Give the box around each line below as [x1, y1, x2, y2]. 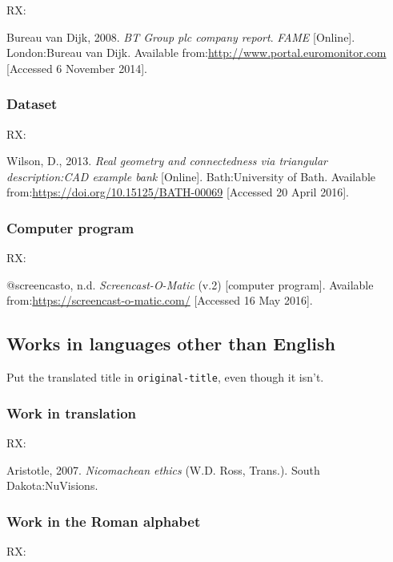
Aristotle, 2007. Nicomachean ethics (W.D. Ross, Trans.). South [6, 461, 320, 478]
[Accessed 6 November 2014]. [6, 59, 147, 76]
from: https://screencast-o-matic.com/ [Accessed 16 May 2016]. [6, 292, 313, 309]
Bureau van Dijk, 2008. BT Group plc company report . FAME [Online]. [6, 28, 355, 45]
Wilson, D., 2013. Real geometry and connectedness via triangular [6, 152, 327, 169]
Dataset [6, 94, 58, 114]
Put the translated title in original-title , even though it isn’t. [6, 369, 324, 386]
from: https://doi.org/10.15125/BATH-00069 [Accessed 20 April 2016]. [6, 184, 349, 200]
